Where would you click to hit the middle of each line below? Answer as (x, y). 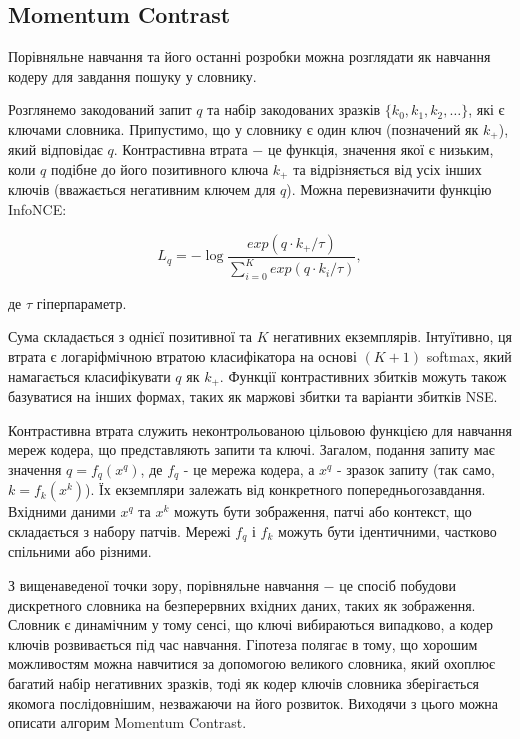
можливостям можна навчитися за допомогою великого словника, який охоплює (252, 663)
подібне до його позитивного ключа (159, 169)
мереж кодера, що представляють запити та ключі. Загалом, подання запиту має (251, 449)
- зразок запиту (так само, (415, 468)
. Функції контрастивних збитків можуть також (363, 375)
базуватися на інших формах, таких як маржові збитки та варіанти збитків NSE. (253, 396)
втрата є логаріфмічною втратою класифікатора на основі (182, 356)
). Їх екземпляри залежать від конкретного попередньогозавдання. (285, 489)
